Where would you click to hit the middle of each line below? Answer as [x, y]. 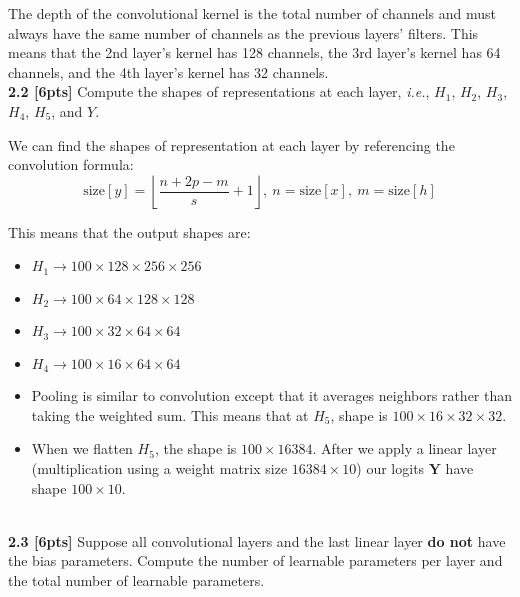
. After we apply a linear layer [404, 448]
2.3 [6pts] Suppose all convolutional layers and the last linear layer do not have [257, 540]
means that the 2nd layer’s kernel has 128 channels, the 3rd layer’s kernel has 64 [254, 52]
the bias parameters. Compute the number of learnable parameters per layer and [255, 560]
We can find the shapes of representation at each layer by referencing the [231, 144]
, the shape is [195, 448]
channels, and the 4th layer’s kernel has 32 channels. [168, 71]
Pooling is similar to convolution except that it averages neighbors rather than [272, 395]
